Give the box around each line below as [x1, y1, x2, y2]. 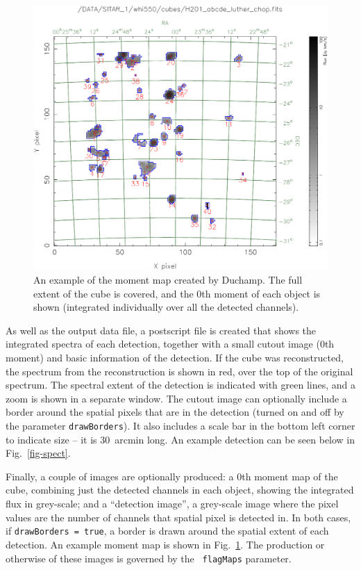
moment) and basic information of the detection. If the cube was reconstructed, [6, 350, 344, 365]
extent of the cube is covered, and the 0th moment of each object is [33, 286, 321, 300]
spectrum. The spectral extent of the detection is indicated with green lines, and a [6, 377, 356, 392]
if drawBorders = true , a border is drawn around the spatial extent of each [6, 523, 329, 538]
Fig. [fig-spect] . [6, 446, 71, 460]
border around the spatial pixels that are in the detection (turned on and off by [6, 405, 344, 419]
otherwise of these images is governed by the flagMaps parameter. [6, 551, 292, 565]
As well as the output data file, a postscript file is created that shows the [6, 323, 317, 337]
